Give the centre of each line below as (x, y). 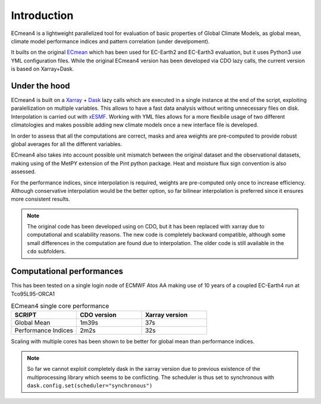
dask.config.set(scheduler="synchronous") (90, 385)
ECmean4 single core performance (60, 306)
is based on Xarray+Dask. (43, 69)
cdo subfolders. (46, 252)
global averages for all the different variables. (67, 144)
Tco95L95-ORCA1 (33, 294)
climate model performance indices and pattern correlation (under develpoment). (111, 41)
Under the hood (41, 86)
